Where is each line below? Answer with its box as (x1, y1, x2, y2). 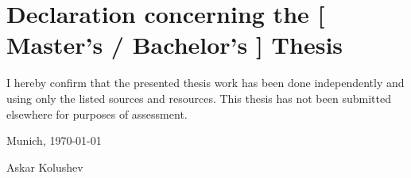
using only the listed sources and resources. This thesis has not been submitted (6, 89, 391, 106)
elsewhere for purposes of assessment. (6, 105, 188, 122)
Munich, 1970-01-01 (6, 132, 102, 149)
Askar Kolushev (6, 158, 83, 175)
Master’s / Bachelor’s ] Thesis (6, 28, 343, 61)
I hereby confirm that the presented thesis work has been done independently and (6, 74, 405, 91)
